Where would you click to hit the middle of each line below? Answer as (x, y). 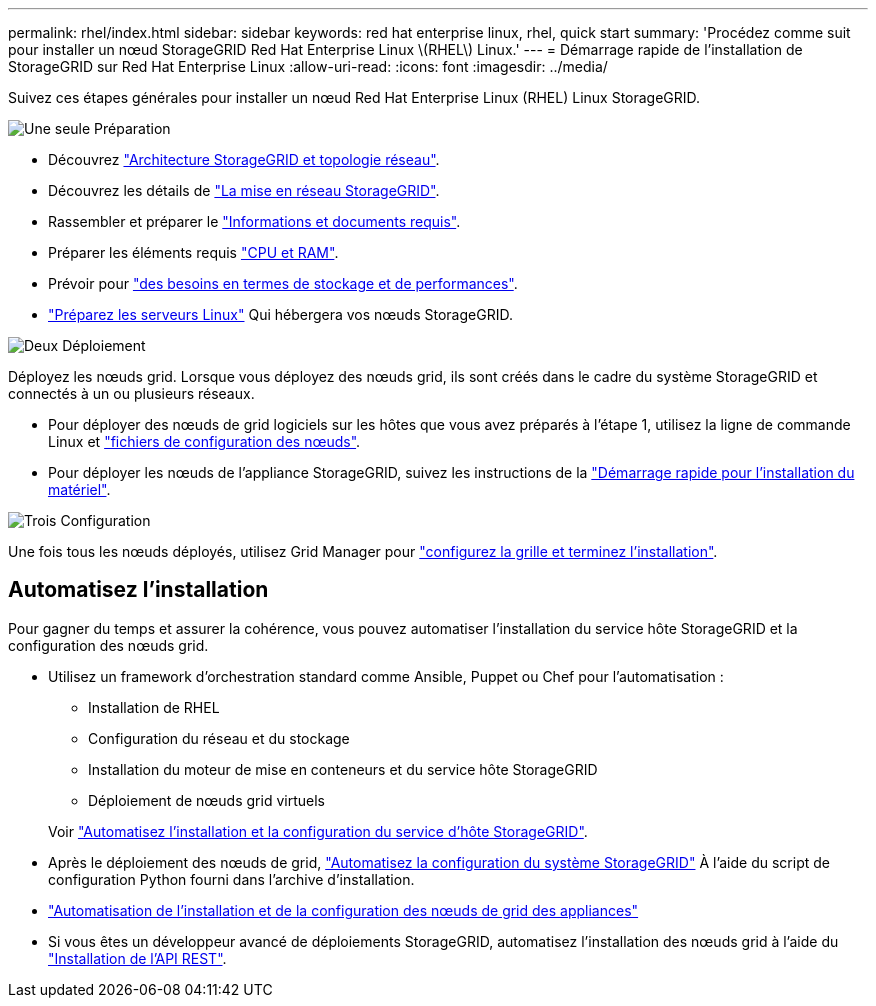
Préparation (132, 128)
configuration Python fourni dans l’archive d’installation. (231, 879)
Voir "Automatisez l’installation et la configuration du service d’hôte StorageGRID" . (318, 831)
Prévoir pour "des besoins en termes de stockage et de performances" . (283, 283)
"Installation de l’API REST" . (137, 958)
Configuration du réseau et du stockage (219, 738)
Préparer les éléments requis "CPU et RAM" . (193, 252)
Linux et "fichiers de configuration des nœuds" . (204, 441)
